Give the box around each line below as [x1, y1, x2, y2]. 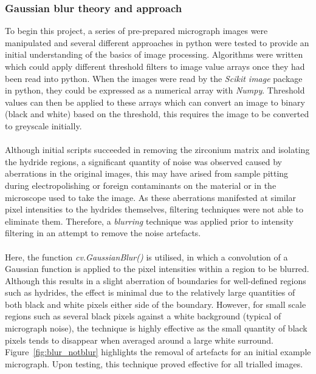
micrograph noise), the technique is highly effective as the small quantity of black [5, 322, 307, 335]
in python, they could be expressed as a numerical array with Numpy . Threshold [5, 84, 305, 97]
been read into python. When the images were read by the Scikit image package [5, 72, 303, 84]
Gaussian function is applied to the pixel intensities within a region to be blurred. [5, 262, 309, 275]
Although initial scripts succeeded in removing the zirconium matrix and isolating [5, 143, 310, 156]
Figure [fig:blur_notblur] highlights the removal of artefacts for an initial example [5, 345, 311, 358]
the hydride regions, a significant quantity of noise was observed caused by [5, 155, 282, 168]
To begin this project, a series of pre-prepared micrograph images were [5, 24, 268, 37]
